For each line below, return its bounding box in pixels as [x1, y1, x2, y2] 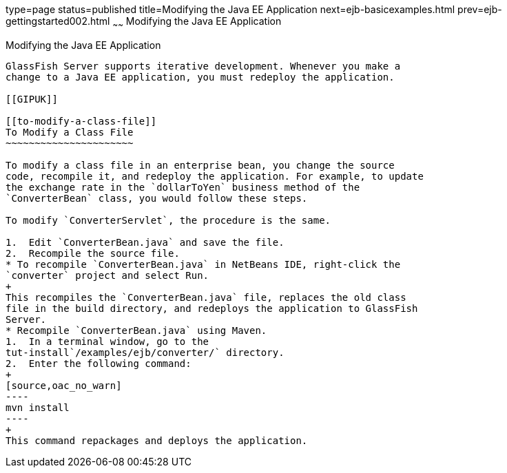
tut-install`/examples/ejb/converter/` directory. [6, 346, 284, 358]
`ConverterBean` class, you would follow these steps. [6, 192, 308, 204]
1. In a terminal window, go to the [6, 335, 209, 347]
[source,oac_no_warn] [6, 379, 122, 391]
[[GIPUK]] [6, 93, 58, 105]
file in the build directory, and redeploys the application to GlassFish [6, 302, 418, 314]
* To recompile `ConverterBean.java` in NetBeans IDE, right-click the [6, 258, 401, 270]
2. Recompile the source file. [6, 247, 180, 259]
